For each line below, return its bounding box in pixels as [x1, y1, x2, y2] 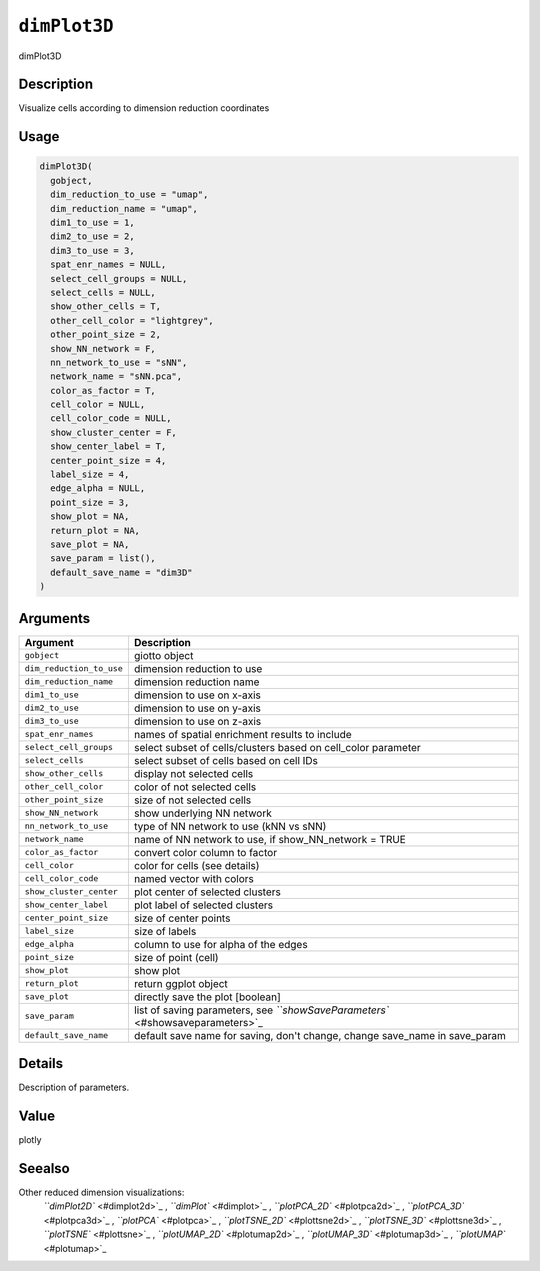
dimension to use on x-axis [133, 688, 262, 702]
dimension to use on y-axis [133, 701, 262, 715]
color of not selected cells [133, 780, 257, 794]
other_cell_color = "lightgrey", [50, 315, 214, 326]
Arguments [18, 610, 91, 627]
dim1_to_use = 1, [50, 217, 135, 229]
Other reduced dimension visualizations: [18, 1186, 185, 1198]
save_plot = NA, [50, 539, 130, 550]
